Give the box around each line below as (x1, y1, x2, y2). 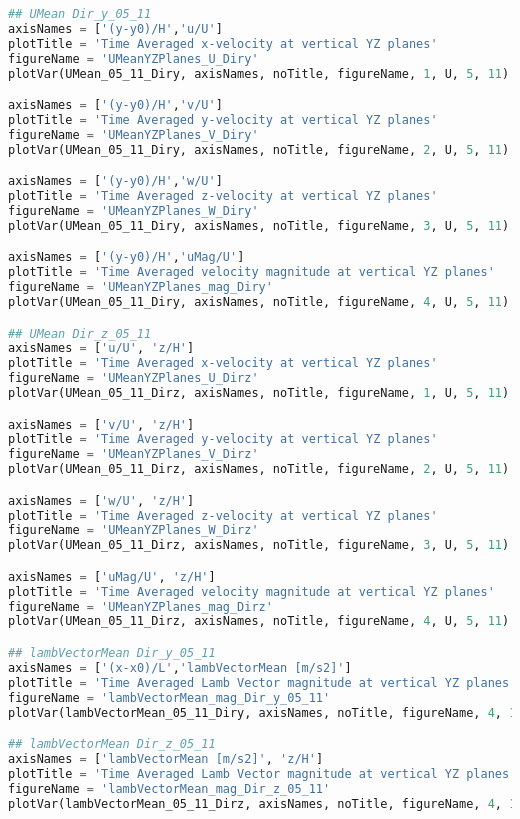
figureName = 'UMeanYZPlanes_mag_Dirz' (8, 599, 273, 614)
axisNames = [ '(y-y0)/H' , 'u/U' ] (8, 21, 223, 36)
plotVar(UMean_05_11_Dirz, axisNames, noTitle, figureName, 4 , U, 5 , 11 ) (8, 614, 510, 629)
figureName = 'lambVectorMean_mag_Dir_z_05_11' (8, 781, 331, 796)
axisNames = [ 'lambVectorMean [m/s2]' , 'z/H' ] (8, 751, 324, 766)
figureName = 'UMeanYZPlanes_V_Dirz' (8, 447, 259, 462)
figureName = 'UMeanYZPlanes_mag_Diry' (8, 280, 273, 295)
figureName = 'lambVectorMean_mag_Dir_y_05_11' (8, 690, 331, 705)
